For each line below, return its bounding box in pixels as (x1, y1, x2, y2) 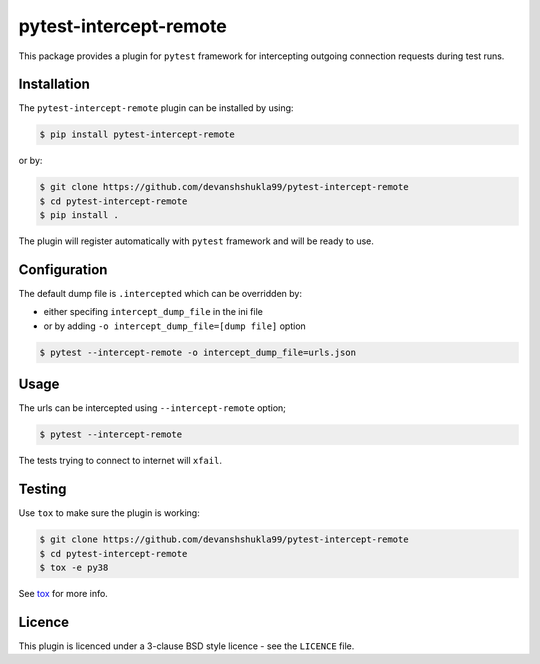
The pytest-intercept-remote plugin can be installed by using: (18, 102, 294, 114)
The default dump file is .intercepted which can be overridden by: (18, 288, 302, 300)
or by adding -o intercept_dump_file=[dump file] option (43, 320, 307, 332)
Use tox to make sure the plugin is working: (18, 507, 200, 519)
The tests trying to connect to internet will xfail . (18, 455, 222, 467)
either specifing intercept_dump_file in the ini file (43, 306, 264, 318)
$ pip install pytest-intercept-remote (39, 129, 235, 140)
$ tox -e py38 (39, 561, 109, 573)
